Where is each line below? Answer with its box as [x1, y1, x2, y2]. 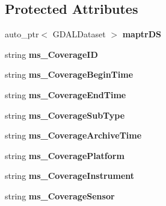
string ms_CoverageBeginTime [5, 68, 134, 81]
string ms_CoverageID [5, 48, 98, 60]
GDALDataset [52, 28, 106, 40]
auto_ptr [5, 28, 39, 40]
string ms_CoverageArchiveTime [5, 129, 142, 142]
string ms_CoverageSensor [5, 189, 115, 202]
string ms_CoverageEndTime [5, 88, 126, 101]
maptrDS [122, 28, 162, 40]
